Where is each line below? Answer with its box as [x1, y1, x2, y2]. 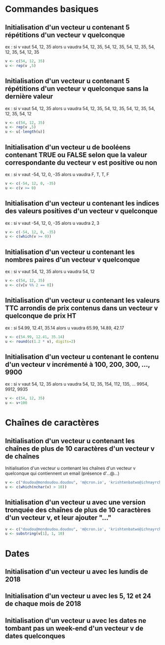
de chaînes [5, 452, 40, 461]
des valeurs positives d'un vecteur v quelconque [5, 207, 158, 215]
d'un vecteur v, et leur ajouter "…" [5, 514, 111, 522]
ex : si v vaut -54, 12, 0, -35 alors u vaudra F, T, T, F [5, 172, 110, 177]
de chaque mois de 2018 [5, 600, 82, 608]
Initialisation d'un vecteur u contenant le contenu [5, 353, 159, 361]
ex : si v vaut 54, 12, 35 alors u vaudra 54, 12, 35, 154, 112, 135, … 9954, [5, 381, 149, 387]
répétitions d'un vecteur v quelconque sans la [5, 85, 149, 93]
